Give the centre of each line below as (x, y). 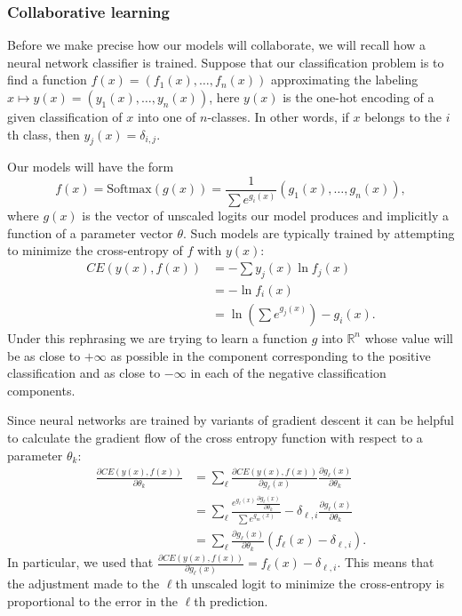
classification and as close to (84, 373)
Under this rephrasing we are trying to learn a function (157, 337)
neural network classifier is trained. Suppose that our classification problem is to (226, 62)
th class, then (44, 134)
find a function (47, 80)
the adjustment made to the (84, 584)
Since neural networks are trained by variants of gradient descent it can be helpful (231, 420)
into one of (167, 116)
